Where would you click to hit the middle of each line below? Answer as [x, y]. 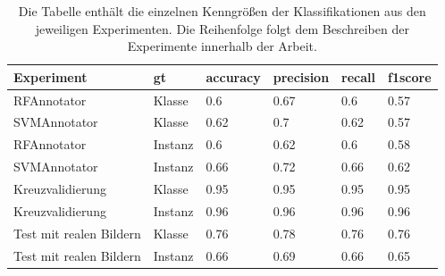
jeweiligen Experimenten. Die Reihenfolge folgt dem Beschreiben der [222, 28]
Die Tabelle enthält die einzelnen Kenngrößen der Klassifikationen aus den [222, 11]
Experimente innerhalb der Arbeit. [222, 46]
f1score [410, 76]
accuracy [233, 76]
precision [301, 76]
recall [359, 76]
